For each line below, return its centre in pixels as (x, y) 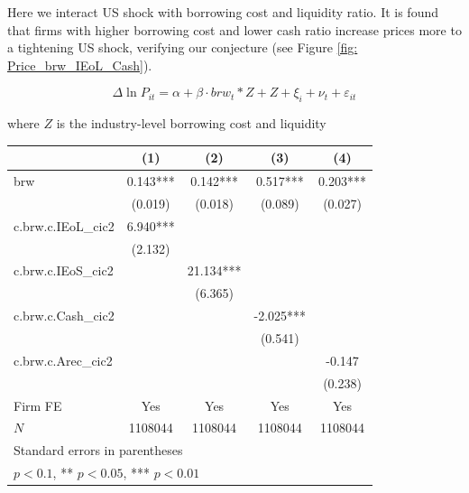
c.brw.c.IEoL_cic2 (64, 225)
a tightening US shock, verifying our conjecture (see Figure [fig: (183, 47)
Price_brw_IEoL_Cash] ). (80, 65)
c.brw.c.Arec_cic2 (63, 360)
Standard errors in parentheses (98, 450)
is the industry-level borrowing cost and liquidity (191, 123)
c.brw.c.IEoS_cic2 (64, 270)
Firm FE (38, 405)
